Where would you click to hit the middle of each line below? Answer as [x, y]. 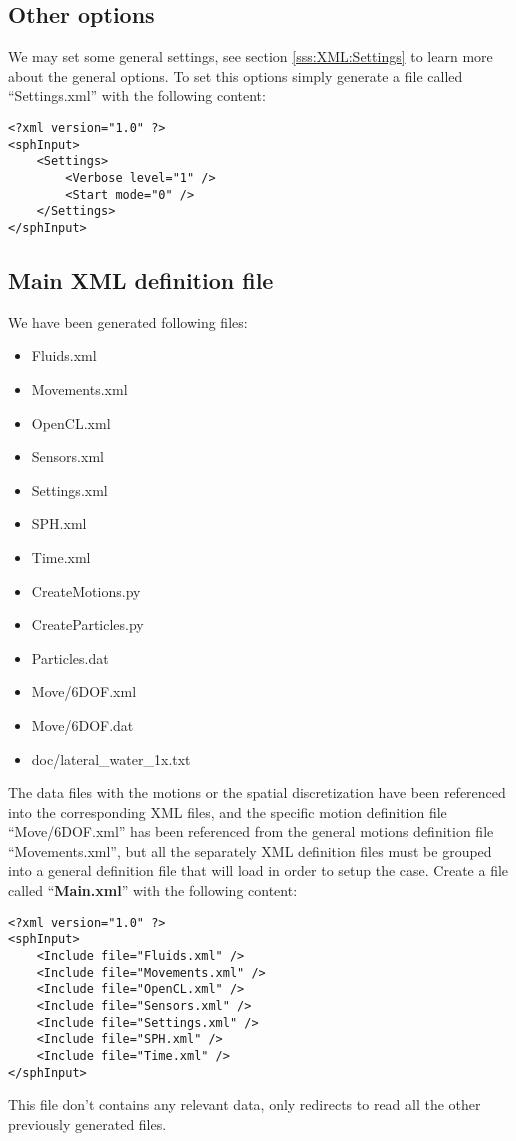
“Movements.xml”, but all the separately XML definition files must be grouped [250, 850]
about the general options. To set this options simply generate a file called [235, 75]
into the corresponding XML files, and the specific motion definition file [227, 811]
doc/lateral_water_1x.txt [111, 758]
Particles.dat [70, 657]
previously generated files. [87, 1123]
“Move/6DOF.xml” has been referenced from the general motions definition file [251, 831]
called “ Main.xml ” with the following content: [153, 890]
